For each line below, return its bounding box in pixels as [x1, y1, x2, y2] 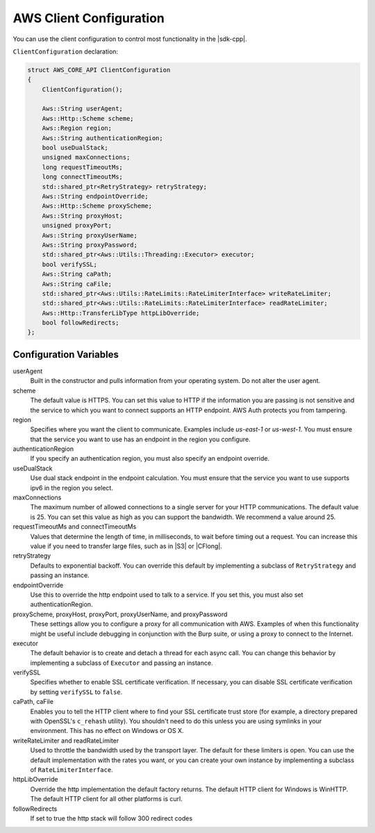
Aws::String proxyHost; [42, 212, 123, 220]
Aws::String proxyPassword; [42, 240, 138, 249]
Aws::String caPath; [42, 270, 112, 278]
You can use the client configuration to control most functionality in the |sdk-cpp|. [12, 35, 248, 43]
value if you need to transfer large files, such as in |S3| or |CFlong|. [30, 542, 222, 550]
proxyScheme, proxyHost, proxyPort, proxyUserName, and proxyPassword [12, 610, 228, 618]
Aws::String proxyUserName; [42, 231, 138, 239]
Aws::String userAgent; [42, 105, 123, 113]
